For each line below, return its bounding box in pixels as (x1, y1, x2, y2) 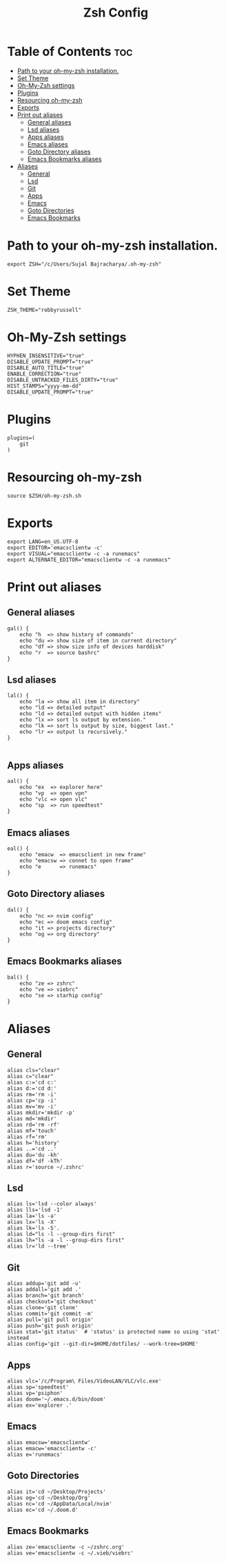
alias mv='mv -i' (7, 1103, 57, 1110)
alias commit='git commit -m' (7, 1311, 94, 1317)
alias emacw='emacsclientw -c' (7, 1445, 97, 1452)
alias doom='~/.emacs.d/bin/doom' (7, 1396, 107, 1403)
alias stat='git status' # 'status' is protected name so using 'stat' (7, 1329, 220, 1335)
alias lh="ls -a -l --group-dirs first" (7, 1237, 125, 1244)
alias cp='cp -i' (7, 1097, 57, 1104)
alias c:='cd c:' (7, 1079, 57, 1086)
